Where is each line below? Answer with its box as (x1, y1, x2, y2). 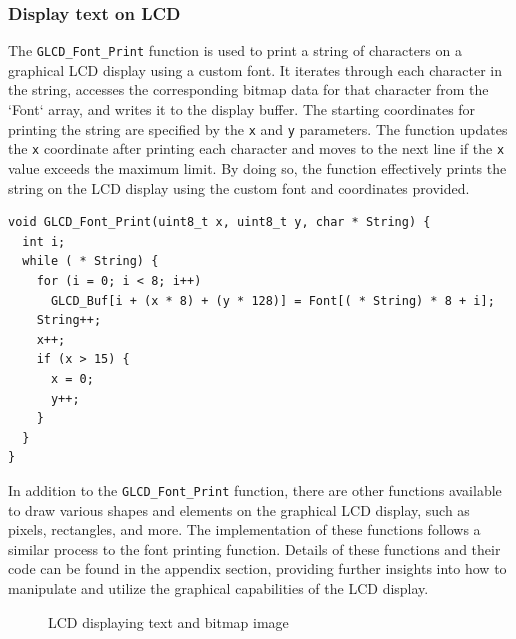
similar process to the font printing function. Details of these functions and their (8, 538, 501, 559)
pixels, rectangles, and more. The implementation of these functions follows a (8, 519, 481, 540)
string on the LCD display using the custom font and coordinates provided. (8, 177, 470, 198)
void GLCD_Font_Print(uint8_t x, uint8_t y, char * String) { (8, 215, 431, 230)
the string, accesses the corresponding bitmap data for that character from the (8, 79, 489, 100)
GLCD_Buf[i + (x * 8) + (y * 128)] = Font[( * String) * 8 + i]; (50, 293, 495, 308)
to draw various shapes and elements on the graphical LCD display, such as (8, 499, 470, 520)
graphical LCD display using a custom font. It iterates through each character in (8, 59, 503, 80)
